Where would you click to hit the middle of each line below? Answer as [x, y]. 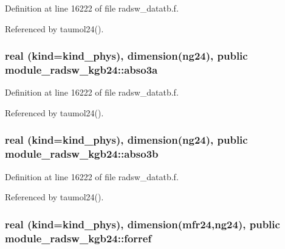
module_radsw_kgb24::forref [78, 238]
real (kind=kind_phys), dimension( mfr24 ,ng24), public [142, 224]
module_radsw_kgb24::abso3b [82, 154]
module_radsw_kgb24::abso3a [81, 70]
